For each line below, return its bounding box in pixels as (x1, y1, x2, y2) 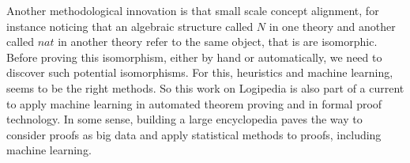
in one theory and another (269, 17, 396, 34)
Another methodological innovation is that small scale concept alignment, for (6, 2, 379, 18)
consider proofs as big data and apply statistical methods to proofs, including (6, 126, 382, 142)
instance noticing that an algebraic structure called (6, 17, 254, 34)
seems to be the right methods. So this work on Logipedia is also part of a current (6, 79, 404, 96)
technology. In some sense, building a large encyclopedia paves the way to (6, 111, 363, 127)
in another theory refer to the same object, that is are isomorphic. (58, 33, 378, 50)
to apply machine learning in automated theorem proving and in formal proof (6, 95, 382, 112)
